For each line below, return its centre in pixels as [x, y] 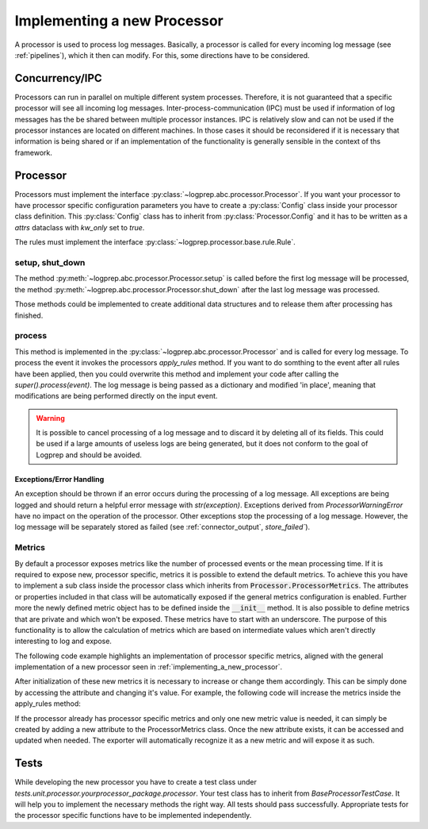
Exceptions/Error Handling [59, 479]
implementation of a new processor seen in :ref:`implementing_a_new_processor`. [149, 667]
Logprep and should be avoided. [89, 455]
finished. [29, 315]
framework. [34, 152]
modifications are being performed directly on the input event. [116, 396]
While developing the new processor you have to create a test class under [136, 782]
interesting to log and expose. [63, 641]
